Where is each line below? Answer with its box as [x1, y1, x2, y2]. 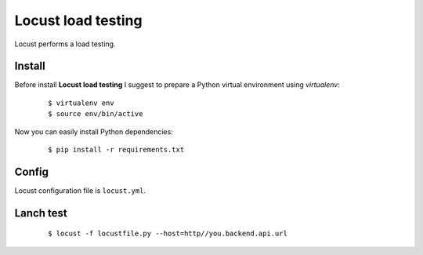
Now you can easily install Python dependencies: [14, 126, 174, 137]
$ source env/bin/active [48, 110, 143, 118]
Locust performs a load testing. [14, 39, 116, 49]
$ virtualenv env [48, 98, 114, 107]
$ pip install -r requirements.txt [48, 145, 185, 155]
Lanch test [14, 206, 67, 220]
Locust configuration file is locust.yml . [14, 185, 146, 195]
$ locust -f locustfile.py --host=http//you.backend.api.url [48, 229, 287, 239]
